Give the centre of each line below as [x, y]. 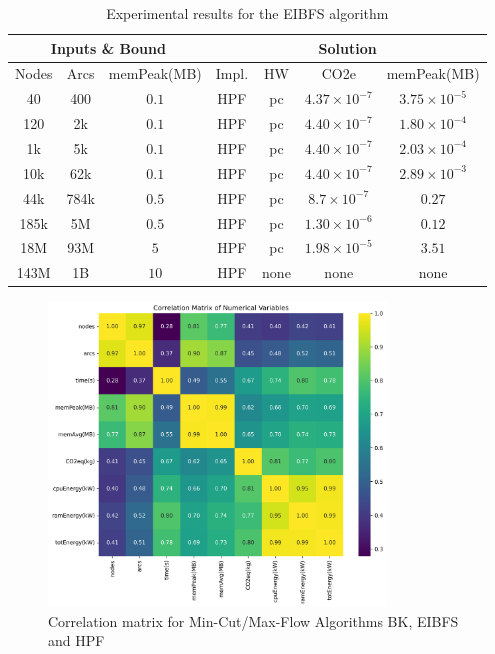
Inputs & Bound [108, 47]
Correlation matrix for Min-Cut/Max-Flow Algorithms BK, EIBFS [253, 620]
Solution [347, 47]
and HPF [76, 640]
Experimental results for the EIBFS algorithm [247, 13]
